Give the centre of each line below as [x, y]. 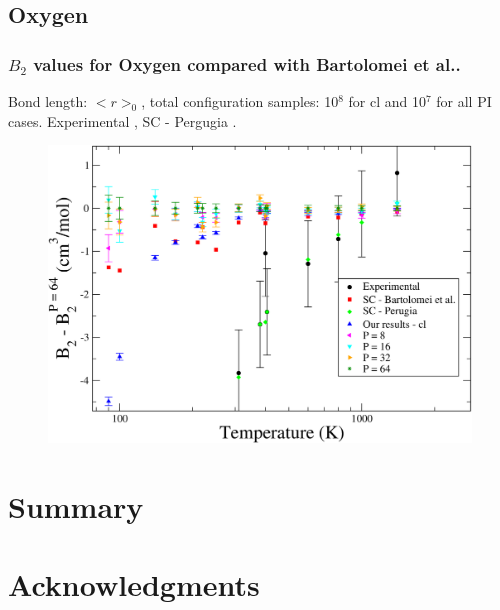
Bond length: [48, 101]
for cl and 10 [387, 101]
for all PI [464, 101]
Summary [76, 505]
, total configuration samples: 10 [240, 101]
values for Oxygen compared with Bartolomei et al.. [247, 63]
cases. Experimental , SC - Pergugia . [122, 120]
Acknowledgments [134, 584]
